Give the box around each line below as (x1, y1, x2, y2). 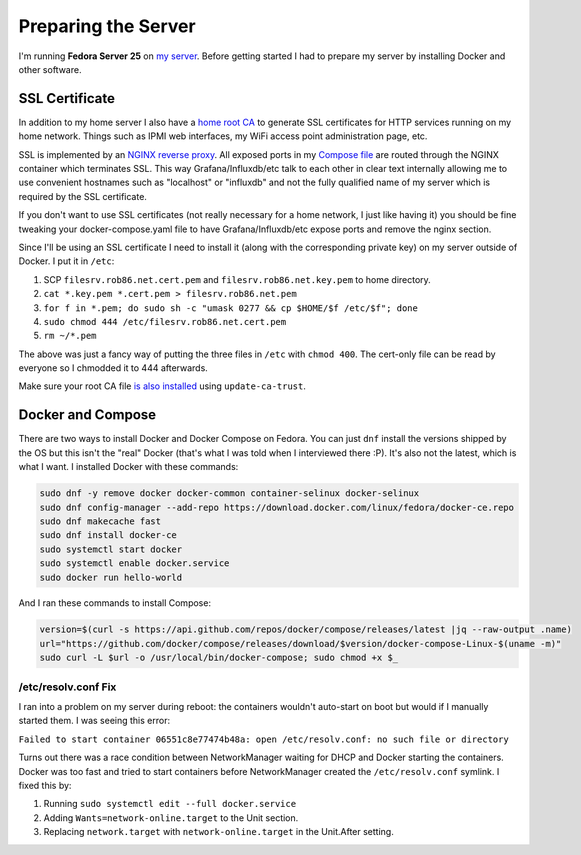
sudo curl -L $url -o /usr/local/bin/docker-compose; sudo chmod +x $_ (39, 652, 399, 664)
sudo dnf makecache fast (39, 515, 162, 527)
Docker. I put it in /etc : (18, 255, 115, 267)
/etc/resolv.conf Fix (18, 680, 117, 694)
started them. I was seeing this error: (18, 715, 170, 727)
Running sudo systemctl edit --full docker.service (43, 798, 297, 810)
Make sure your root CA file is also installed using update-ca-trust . (18, 380, 307, 392)
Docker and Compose (18, 406, 157, 424)
